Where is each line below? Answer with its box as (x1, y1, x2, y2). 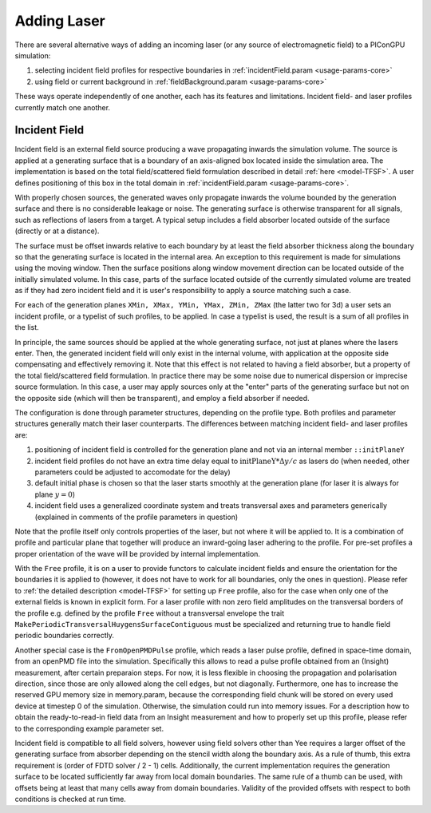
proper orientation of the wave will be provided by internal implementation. (14, 549, 261, 558)
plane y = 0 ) (34, 490, 76, 499)
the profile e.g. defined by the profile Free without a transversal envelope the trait (14, 608, 285, 618)
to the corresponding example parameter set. (14, 724, 164, 733)
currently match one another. (14, 102, 111, 112)
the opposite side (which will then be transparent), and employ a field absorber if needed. (14, 393, 310, 403)
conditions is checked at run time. (14, 794, 127, 803)
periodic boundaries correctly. (14, 631, 115, 640)
